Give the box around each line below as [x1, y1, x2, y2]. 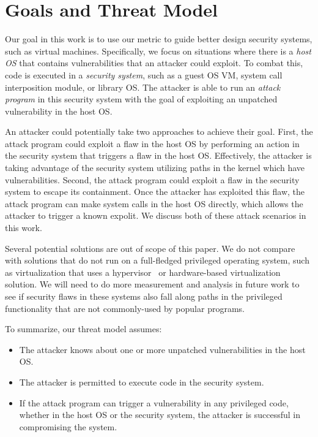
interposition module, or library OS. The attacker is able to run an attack [5, 80, 281, 93]
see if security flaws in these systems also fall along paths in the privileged [5, 290, 283, 302]
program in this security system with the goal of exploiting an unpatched [5, 93, 278, 105]
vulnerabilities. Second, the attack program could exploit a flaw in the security [5, 173, 300, 186]
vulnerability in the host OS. [5, 104, 113, 117]
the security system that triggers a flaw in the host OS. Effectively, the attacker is [5, 149, 312, 162]
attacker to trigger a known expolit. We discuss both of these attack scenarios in [5, 209, 306, 222]
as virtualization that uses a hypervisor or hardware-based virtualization [5, 265, 281, 278]
